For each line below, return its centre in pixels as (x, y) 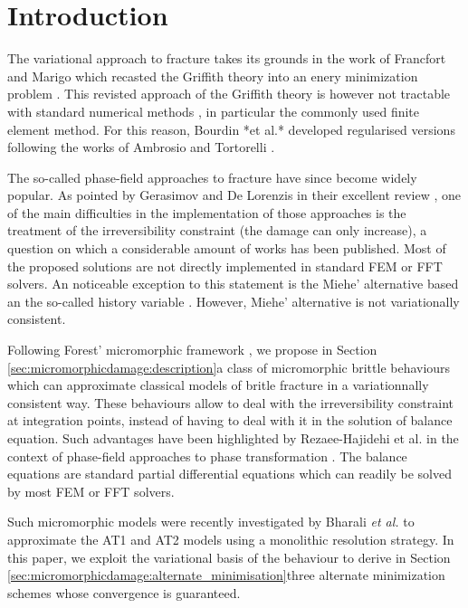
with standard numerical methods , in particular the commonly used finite (214, 111)
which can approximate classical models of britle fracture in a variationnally (218, 385)
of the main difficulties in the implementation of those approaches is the (207, 212)
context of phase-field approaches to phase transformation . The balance (207, 456)
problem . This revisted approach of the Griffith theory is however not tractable (229, 94)
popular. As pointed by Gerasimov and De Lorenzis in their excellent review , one (234, 195)
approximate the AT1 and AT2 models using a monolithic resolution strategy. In (231, 539)
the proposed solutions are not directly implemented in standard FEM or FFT (225, 266)
